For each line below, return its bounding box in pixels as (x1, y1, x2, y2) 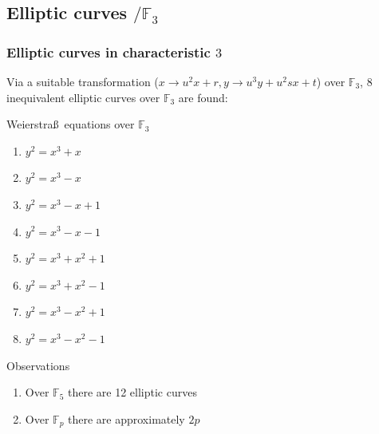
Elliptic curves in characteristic (6, 41, 211, 61)
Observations (6, 357, 70, 373)
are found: (178, 89, 228, 105)
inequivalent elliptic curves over (6, 89, 160, 105)
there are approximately (68, 410, 185, 427)
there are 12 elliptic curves (67, 384, 197, 400)
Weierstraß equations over (6, 116, 135, 132)
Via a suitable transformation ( (6, 73, 159, 89)
